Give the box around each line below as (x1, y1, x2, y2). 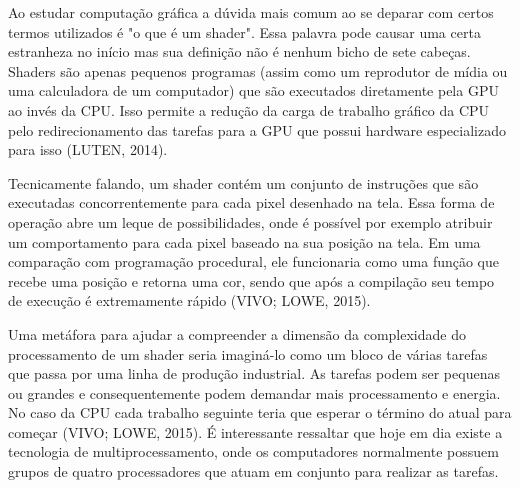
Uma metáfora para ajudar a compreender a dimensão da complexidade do (8, 323, 466, 344)
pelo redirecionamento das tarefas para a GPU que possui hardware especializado (8, 119, 506, 140)
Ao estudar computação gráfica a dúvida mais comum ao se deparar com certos (8, 2, 494, 22)
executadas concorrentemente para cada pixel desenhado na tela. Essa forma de (8, 192, 495, 213)
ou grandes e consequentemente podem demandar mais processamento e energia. (8, 382, 501, 403)
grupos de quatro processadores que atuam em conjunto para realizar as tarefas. (8, 461, 499, 482)
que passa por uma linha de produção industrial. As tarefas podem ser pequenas (8, 363, 500, 384)
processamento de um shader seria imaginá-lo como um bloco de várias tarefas (8, 343, 488, 364)
